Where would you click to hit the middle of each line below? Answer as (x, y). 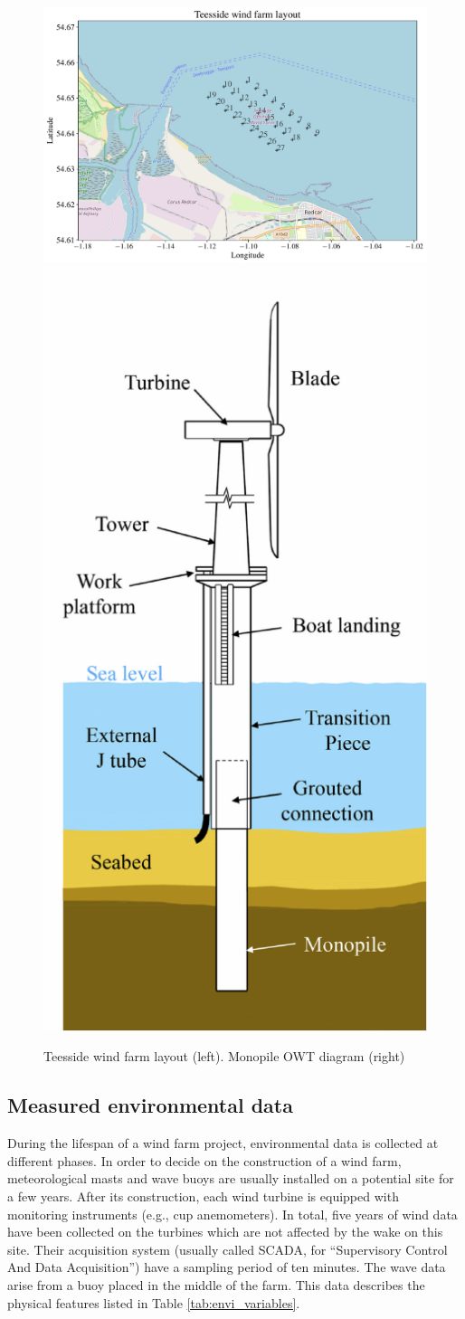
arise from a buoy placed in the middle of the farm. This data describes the (216, 1284)
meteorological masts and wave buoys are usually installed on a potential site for (231, 1178)
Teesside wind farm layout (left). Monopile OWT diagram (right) (224, 1056)
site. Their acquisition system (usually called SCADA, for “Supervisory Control (228, 1249)
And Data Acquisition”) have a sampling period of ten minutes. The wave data (227, 1267)
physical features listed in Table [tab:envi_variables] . (154, 1302)
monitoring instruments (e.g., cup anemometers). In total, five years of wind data (232, 1214)
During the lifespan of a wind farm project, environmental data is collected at (223, 1143)
